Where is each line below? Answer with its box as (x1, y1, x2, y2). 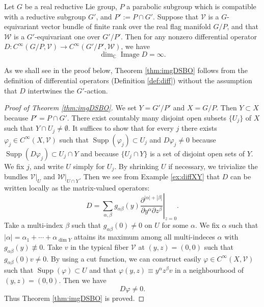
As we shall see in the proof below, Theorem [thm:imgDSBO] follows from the (4, 65, 248, 76)
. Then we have (59, 274, 107, 285)
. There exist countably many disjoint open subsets (67, 112, 227, 123)
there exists (181, 123, 217, 133)
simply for (73, 160, 105, 171)
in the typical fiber (70, 241, 129, 252)
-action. (84, 85, 108, 96)
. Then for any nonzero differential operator (121, 31, 257, 41)
